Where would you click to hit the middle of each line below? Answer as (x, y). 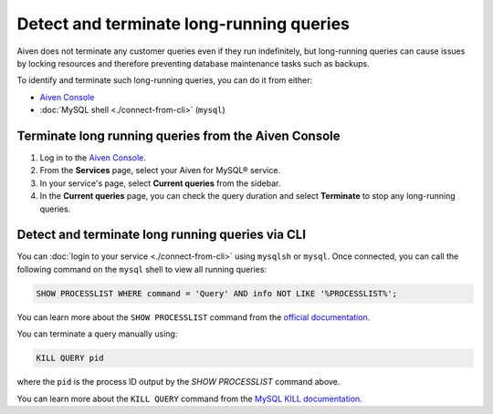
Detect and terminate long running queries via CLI (161, 235)
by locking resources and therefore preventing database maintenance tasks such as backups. (193, 63)
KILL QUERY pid (70, 358)
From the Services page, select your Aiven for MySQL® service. (160, 171)
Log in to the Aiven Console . (93, 158)
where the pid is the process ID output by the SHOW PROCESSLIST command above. (178, 382)
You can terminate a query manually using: (97, 334)
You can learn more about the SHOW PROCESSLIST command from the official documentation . (194, 317)
